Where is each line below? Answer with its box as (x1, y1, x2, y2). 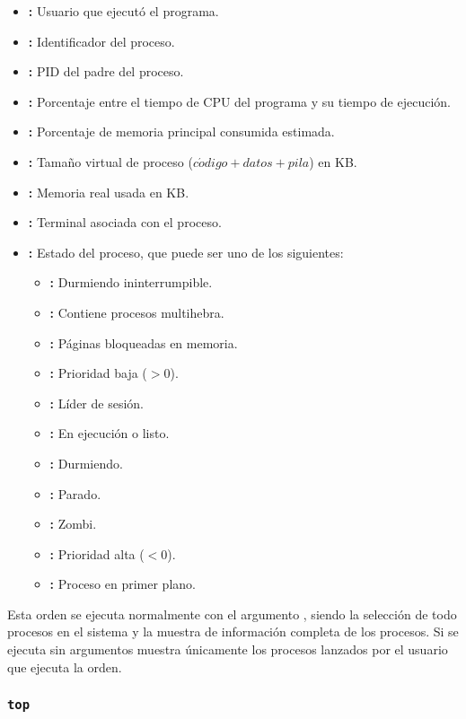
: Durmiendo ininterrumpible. (49, 273, 213, 292)
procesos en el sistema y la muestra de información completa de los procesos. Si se (7, 622, 459, 641)
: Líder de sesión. (49, 393, 144, 412)
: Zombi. (49, 514, 97, 533)
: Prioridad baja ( (49, 364, 147, 382)
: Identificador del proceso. (28, 31, 175, 50)
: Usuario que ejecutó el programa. (28, 2, 219, 20)
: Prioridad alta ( (49, 544, 145, 563)
